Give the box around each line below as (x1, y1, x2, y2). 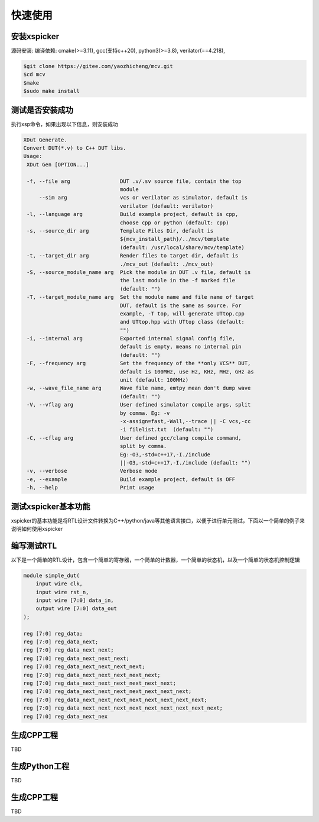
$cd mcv (23, 71, 45, 78)
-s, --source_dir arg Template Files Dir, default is (27, 228, 214, 234)
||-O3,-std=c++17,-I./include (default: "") (119, 459, 251, 466)
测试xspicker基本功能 (11, 501, 90, 511)
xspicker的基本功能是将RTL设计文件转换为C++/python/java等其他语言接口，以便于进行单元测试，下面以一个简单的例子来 (11, 517, 305, 524)
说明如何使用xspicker (11, 526, 63, 532)
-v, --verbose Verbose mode (27, 468, 158, 475)
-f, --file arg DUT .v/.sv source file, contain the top (27, 178, 242, 185)
